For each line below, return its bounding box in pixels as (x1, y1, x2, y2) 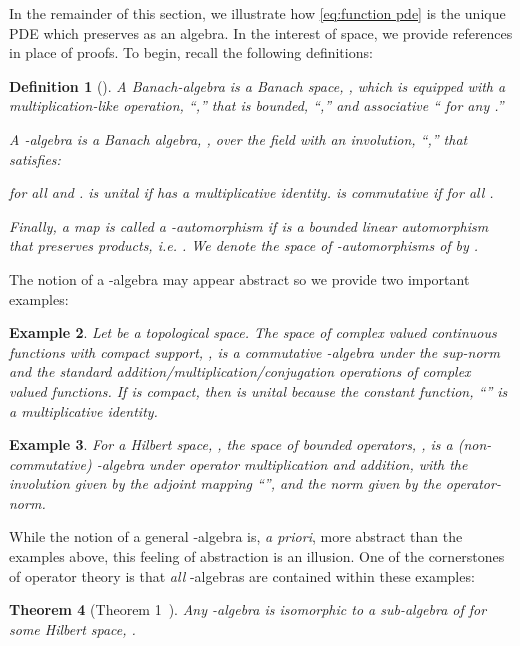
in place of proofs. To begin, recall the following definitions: (9, 42, 373, 63)
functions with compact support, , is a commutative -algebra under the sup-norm (9, 341, 500, 362)
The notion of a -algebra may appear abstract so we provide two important (9, 268, 470, 289)
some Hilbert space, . (9, 618, 136, 639)
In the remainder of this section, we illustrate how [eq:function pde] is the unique (9, 3, 506, 23)
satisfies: (9, 148, 61, 169)
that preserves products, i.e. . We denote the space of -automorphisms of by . (9, 235, 479, 256)
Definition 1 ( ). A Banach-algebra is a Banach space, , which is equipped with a (9, 75, 506, 96)
